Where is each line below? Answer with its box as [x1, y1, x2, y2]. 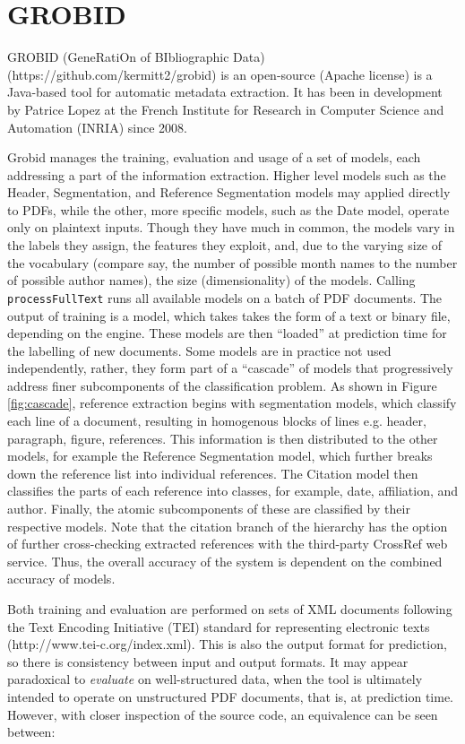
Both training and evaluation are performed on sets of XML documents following [7, 600, 452, 618]
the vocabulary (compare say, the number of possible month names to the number [7, 253, 458, 272]
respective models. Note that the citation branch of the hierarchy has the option [7, 516, 448, 535]
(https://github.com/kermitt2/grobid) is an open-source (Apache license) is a [7, 65, 433, 83]
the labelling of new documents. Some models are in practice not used [7, 341, 392, 359]
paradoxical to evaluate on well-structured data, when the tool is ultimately [7, 670, 423, 688]
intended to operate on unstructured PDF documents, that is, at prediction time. [7, 687, 454, 705]
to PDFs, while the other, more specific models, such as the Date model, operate [7, 200, 450, 219]
